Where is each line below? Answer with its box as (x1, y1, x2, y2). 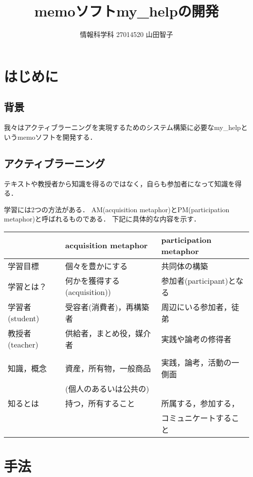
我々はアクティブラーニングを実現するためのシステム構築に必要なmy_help (4, 122, 241, 132)
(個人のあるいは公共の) (65, 383, 149, 394)
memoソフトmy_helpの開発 (34, 1, 219, 21)
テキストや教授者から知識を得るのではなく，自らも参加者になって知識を (4, 178, 235, 188)
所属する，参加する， (161, 397, 239, 409)
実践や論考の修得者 (161, 333, 232, 345)
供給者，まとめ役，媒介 (65, 327, 151, 339)
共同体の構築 (161, 260, 208, 272)
